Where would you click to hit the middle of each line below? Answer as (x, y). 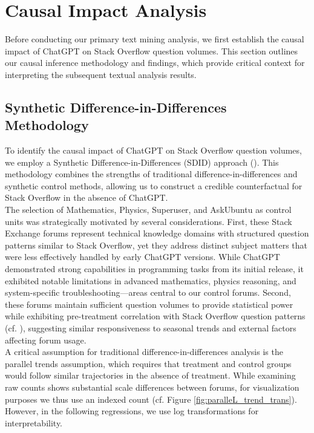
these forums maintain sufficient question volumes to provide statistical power (149, 304)
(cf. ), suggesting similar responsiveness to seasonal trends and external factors (151, 328)
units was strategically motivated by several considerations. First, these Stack (149, 221)
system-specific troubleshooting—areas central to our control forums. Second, (148, 292)
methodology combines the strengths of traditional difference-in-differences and (151, 174)
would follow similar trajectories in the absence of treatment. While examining (150, 375)
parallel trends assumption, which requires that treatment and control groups (148, 363)
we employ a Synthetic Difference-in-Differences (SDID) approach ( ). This (142, 162)
